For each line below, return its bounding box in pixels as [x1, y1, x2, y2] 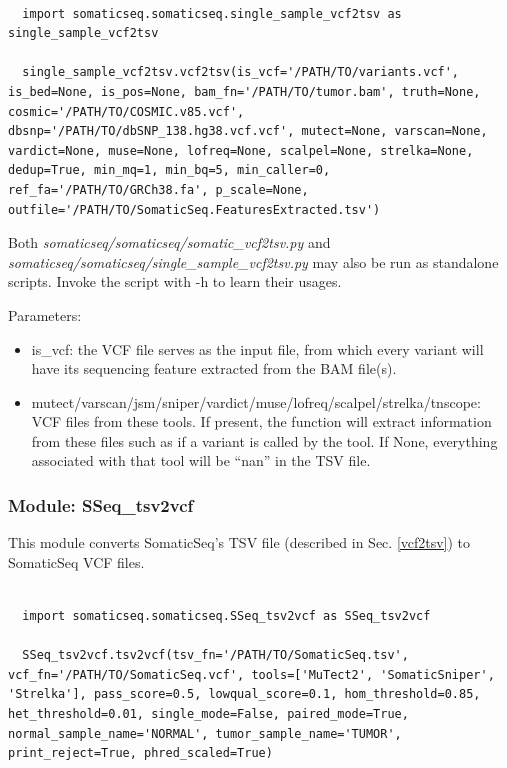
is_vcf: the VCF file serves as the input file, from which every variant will [31, 338, 484, 359]
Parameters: [8, 304, 82, 325]
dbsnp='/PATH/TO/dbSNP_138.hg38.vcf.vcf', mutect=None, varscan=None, [8, 124, 488, 139]
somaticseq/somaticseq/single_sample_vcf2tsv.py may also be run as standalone [8, 251, 499, 272]
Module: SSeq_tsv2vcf [8, 492, 194, 517]
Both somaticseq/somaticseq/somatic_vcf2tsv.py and [8, 232, 331, 253]
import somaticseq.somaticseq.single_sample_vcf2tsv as [22, 6, 402, 21]
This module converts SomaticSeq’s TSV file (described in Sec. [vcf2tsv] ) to [8, 532, 471, 553]
